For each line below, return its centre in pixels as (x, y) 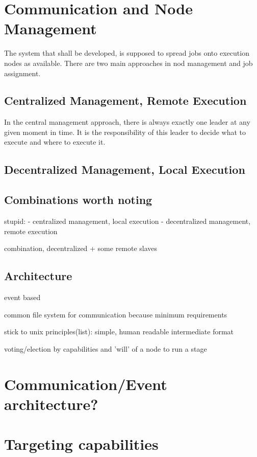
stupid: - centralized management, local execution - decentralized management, (127, 221)
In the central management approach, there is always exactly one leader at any (127, 122)
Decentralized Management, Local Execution (125, 169)
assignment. (22, 73)
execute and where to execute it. (55, 142)
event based (22, 297)
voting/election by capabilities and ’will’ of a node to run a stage (106, 348)
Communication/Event (86, 384)
